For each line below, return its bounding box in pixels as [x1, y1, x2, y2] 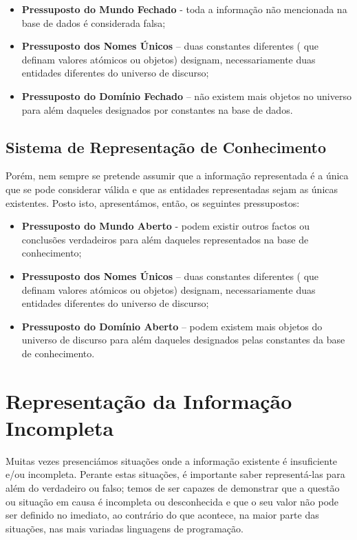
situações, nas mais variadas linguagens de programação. [6, 521, 244, 535]
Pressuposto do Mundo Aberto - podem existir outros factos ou [21, 219, 310, 233]
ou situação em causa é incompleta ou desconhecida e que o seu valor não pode [6, 494, 339, 508]
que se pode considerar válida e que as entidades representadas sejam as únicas [6, 181, 338, 196]
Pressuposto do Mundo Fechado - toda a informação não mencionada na [21, 2, 347, 16]
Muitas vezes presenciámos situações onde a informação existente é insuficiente [6, 453, 338, 468]
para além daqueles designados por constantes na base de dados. [21, 102, 293, 117]
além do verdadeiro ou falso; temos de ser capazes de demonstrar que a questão [6, 480, 340, 494]
